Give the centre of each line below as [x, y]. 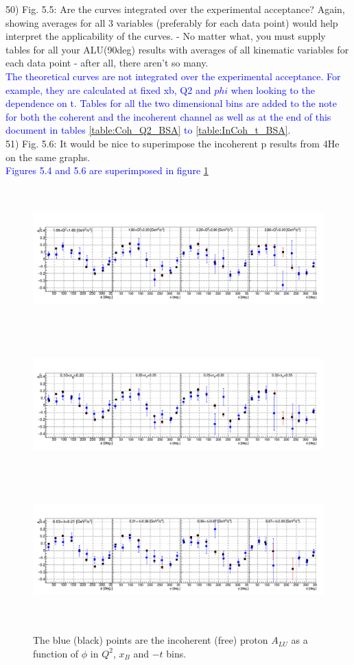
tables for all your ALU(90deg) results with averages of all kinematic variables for [177, 49]
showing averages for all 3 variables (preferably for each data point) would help [172, 22]
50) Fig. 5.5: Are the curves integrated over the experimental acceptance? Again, [175, 9]
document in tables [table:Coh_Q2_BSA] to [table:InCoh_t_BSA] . [148, 130]
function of [56, 653]
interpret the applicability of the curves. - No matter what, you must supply [166, 36]
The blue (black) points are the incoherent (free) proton [151, 640]
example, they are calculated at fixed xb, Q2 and [108, 89]
